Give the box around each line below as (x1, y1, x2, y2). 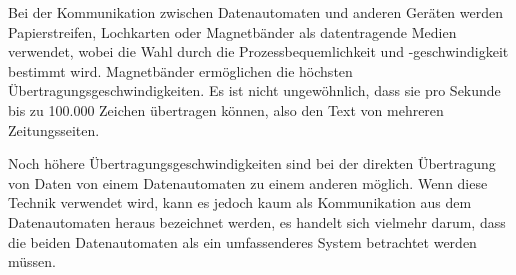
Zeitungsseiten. (8, 119, 100, 140)
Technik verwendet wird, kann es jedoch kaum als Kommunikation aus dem (8, 192, 472, 213)
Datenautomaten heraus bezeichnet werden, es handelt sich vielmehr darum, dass (8, 211, 506, 232)
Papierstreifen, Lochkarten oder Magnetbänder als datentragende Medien (8, 21, 457, 42)
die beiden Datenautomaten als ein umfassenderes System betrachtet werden (8, 231, 477, 252)
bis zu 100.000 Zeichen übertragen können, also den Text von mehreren (8, 99, 444, 120)
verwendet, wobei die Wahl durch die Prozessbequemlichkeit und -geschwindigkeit (8, 41, 509, 62)
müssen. (8, 251, 56, 272)
